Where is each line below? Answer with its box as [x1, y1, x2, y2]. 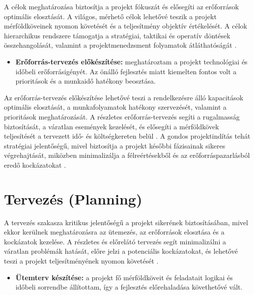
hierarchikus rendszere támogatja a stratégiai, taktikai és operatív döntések [4, 30, 230, 40]
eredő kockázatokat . [4, 159, 66, 170]
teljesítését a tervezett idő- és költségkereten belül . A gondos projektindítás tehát [4, 131, 251, 141]
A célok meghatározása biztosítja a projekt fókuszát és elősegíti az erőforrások [4, 1, 239, 11]
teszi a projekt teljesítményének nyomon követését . [4, 256, 159, 265]
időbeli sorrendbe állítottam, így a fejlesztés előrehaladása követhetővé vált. [15, 282, 243, 292]
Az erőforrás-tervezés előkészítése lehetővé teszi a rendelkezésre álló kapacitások [4, 92, 244, 102]
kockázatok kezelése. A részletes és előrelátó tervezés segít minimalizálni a [4, 236, 226, 246]
